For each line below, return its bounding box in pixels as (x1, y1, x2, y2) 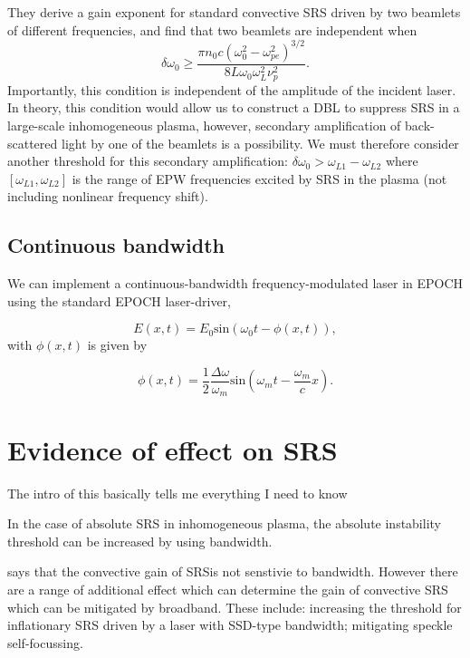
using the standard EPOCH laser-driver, (7, 291, 231, 310)
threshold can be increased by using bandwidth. (7, 531, 273, 550)
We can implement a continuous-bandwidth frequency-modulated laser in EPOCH (7, 274, 464, 293)
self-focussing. (7, 633, 83, 652)
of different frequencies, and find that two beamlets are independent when (7, 20, 417, 39)
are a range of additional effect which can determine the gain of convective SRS (7, 579, 448, 598)
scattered (7, 133, 58, 152)
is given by (87, 335, 148, 354)
